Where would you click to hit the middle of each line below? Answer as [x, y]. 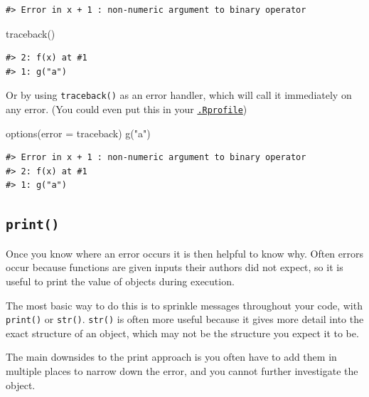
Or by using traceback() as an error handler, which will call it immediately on [179, 95]
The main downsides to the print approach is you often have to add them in [171, 357]
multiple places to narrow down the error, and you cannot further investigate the [182, 371]
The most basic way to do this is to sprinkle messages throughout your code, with [184, 305]
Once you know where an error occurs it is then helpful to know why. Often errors [184, 253]
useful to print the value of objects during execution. [120, 281]
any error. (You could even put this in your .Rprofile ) [127, 109]
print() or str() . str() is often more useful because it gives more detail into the [185, 319]
